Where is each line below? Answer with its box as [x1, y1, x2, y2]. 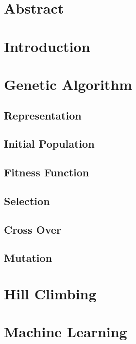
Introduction [4, 36, 90, 56]
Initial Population [4, 136, 95, 151]
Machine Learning [4, 322, 127, 342]
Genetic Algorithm [4, 74, 133, 94]
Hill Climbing [4, 284, 97, 303]
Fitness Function [4, 165, 89, 180]
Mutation [4, 250, 52, 265]
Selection [4, 193, 50, 208]
